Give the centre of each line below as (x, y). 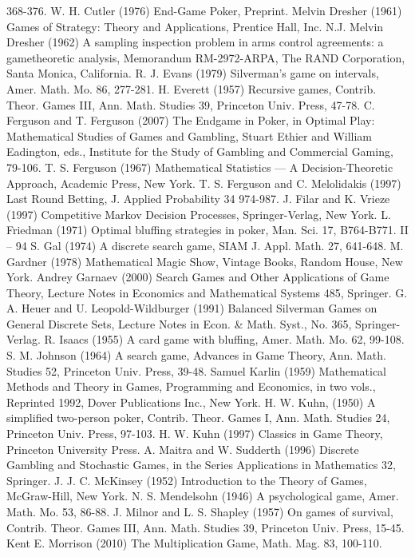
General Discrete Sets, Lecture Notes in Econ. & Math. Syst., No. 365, (179, 323)
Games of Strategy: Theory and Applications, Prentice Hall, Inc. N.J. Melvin (195, 26)
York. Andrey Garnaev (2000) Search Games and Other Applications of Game (198, 277)
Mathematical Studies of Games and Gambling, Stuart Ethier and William (190, 135)
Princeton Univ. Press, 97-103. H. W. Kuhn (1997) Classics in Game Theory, (195, 434)
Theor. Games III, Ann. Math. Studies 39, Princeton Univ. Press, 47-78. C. (191, 104)
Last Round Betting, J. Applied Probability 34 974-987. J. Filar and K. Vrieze (198, 199)
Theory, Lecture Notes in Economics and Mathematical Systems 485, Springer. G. (207, 292)
